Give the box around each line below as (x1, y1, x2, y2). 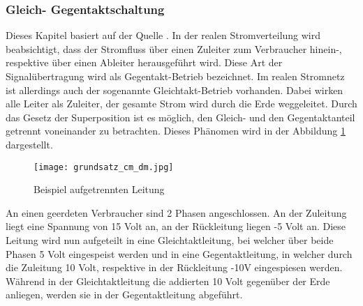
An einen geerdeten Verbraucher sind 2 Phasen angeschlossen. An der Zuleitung (6, 205, 347, 220)
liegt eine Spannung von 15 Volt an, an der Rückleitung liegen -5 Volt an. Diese (6, 219, 346, 234)
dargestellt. (6, 137, 53, 151)
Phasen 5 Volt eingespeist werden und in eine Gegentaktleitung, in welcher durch (6, 246, 353, 261)
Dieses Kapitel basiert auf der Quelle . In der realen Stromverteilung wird (6, 28, 321, 43)
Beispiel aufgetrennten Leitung (34, 182, 165, 197)
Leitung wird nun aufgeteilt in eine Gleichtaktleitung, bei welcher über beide (6, 233, 334, 247)
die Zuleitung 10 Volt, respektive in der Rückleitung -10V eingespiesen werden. (6, 260, 343, 275)
